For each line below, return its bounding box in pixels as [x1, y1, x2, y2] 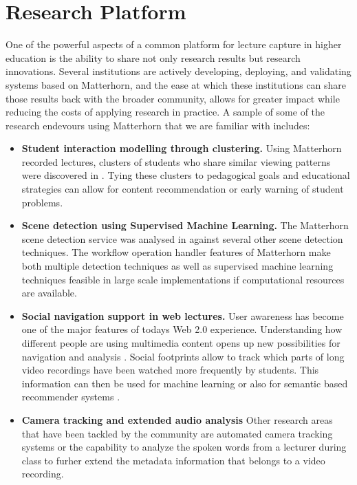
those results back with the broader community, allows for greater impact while [6, 91, 340, 105]
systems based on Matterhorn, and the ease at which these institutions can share [6, 77, 347, 91]
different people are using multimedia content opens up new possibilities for [21, 336, 340, 349]
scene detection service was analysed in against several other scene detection [21, 231, 343, 246]
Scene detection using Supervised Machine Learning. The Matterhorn [21, 218, 349, 233]
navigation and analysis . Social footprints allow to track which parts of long [21, 349, 345, 363]
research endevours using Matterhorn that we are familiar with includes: [6, 118, 310, 132]
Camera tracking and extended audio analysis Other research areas [21, 412, 333, 427]
